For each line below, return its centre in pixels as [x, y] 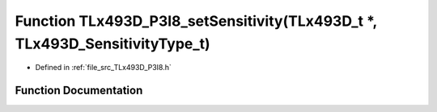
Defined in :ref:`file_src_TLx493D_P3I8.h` [103, 68]
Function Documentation [79, 91]
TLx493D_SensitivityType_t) [112, 44]
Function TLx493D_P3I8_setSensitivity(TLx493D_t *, [196, 21]
